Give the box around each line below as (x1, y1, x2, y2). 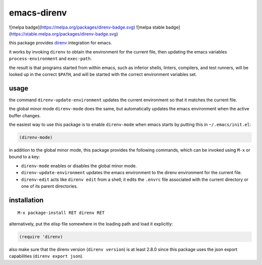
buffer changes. (9, 112, 41, 119)
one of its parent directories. (21, 183, 78, 189)
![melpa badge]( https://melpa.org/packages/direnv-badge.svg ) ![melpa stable (9, 24, 165, 30)
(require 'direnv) (19, 234, 63, 239)
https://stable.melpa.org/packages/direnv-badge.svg (10, 31, 116, 36)
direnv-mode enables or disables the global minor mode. (21, 163, 137, 169)
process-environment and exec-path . (9, 56, 92, 62)
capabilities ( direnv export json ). (9, 253, 83, 259)
